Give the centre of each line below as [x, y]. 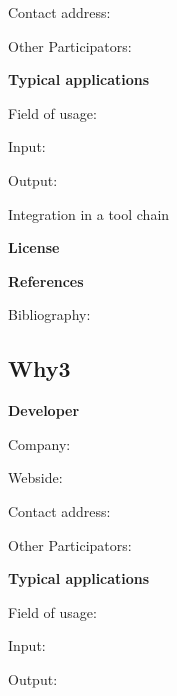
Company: [39, 443]
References [46, 280]
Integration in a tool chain [89, 213]
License [34, 247]
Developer [44, 410]
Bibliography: [49, 314]
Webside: [35, 477]
